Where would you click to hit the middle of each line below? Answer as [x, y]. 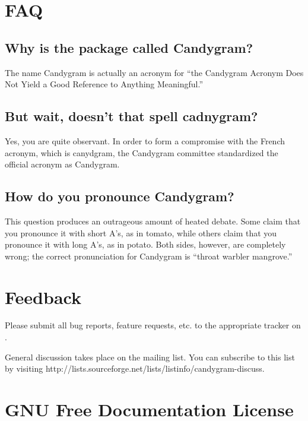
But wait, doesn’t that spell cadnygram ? [131, 116]
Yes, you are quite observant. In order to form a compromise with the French [145, 140]
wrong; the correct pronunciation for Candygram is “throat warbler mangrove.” [149, 256]
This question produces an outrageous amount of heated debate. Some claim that [153, 221]
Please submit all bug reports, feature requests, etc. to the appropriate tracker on [153, 325]
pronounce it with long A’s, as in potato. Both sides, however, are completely [145, 244]
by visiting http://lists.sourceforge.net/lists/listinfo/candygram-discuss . [135, 368]
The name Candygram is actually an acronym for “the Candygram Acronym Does [154, 72]
